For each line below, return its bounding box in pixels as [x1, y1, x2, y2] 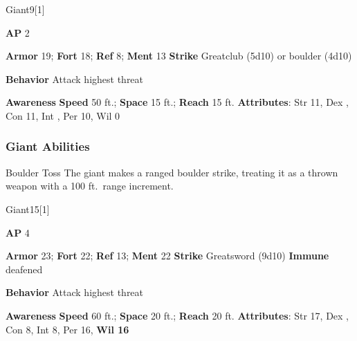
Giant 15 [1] [6, 201, 50, 216]
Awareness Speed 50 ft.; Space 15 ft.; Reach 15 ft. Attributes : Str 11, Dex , [6, 95, 349, 109]
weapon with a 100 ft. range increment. [6, 178, 174, 193]
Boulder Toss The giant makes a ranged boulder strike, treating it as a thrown [6, 165, 338, 179]
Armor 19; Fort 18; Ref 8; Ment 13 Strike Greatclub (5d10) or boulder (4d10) [6, 48, 352, 63]
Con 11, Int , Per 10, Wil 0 [6, 108, 120, 122]
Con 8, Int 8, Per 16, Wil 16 [6, 322, 129, 336]
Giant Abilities [6, 138, 90, 155]
